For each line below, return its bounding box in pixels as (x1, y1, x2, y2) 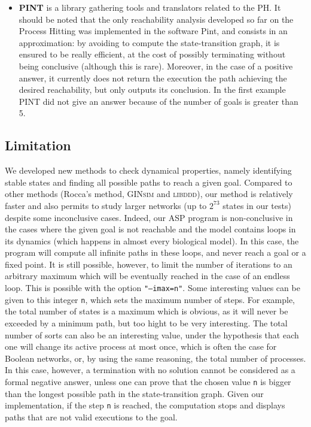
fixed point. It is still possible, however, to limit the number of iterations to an (5, 258, 292, 270)
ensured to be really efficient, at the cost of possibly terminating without (19, 48, 286, 60)
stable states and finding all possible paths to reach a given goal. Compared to (5, 175, 292, 188)
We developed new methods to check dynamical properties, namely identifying (5, 164, 292, 177)
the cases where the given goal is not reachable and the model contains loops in (5, 223, 296, 235)
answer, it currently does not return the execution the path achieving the (19, 71, 287, 84)
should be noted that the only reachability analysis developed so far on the (19, 13, 294, 25)
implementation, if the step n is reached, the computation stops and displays (5, 399, 285, 411)
